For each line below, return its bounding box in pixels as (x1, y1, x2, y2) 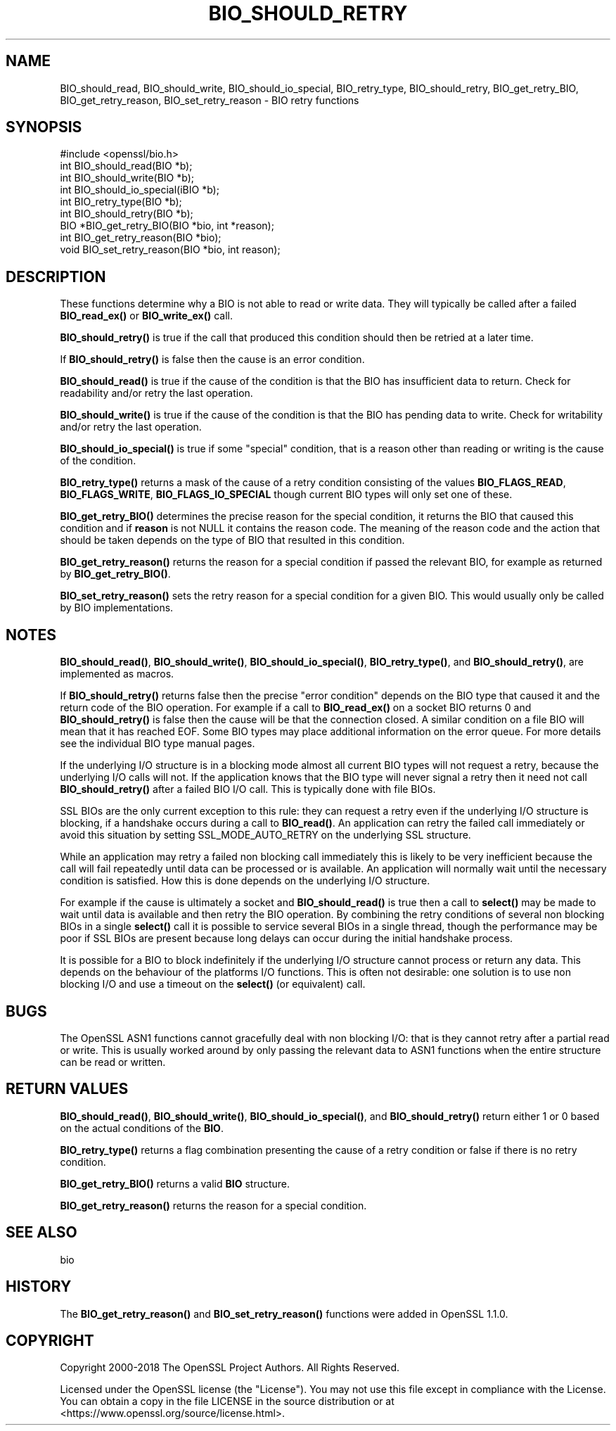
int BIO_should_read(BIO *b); (60, 160, 193, 172)
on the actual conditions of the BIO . (60, 1121, 224, 1134)
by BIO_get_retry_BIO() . (60, 568, 171, 580)
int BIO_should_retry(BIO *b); (60, 208, 193, 220)
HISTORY (6, 1278, 72, 1296)
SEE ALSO (6, 1223, 77, 1242)
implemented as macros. (60, 668, 174, 680)
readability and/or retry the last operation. (60, 387, 253, 400)
